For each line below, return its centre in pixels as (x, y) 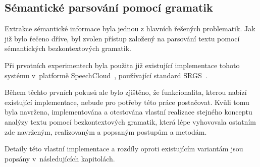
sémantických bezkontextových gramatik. (68, 48)
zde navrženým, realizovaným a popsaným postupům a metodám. (106, 131)
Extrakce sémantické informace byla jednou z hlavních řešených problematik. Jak (130, 29)
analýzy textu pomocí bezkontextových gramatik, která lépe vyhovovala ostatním (130, 121)
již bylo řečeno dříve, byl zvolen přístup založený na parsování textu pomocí (122, 38)
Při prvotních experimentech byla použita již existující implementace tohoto (122, 65)
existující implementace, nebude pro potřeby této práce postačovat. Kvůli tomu (127, 102)
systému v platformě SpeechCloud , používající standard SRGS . (106, 75)
